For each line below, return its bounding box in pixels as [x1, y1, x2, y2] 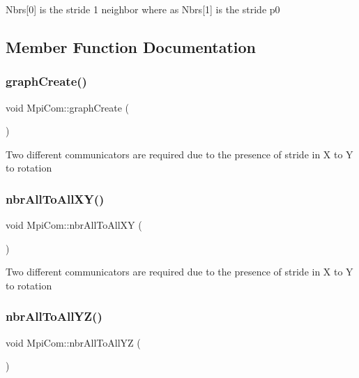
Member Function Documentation [6, 36, 257, 57]
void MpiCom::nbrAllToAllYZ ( [6, 335, 141, 349]
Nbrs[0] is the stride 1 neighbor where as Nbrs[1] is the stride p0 [6, 2, 280, 16]
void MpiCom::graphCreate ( [6, 100, 130, 114]
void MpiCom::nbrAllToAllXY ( [6, 218, 142, 232]
